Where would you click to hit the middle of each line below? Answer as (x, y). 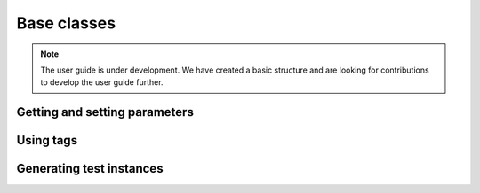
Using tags (47, 140)
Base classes (66, 23)
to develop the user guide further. (102, 82)
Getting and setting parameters (105, 112)
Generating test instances (90, 169)
